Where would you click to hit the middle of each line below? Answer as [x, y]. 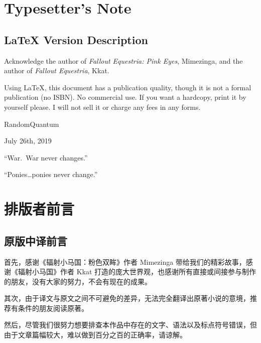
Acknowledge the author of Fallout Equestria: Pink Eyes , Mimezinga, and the [123, 60]
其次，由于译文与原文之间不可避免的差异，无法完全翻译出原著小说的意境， [127, 298]
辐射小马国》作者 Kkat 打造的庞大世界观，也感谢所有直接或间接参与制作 [137, 272]
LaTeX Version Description [76, 39]
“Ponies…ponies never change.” [51, 174]
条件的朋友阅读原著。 [53, 308]
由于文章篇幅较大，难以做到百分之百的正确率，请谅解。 [95, 335]
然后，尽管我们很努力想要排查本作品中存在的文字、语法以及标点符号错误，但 [130, 325]
